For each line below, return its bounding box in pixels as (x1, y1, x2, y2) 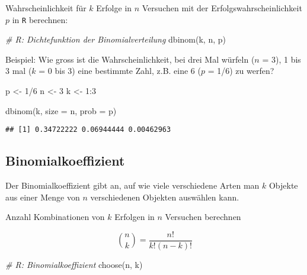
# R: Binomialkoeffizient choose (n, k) (5, 258, 143, 270)
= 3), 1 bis (262, 53, 301, 65)
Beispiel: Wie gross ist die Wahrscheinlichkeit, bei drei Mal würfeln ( (5, 53, 255, 65)
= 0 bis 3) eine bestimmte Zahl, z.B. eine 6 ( (39, 64, 201, 77)
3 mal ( (5, 64, 32, 77)
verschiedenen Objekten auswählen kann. (90, 190, 239, 203)
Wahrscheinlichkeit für (5, 2, 87, 14)
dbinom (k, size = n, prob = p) (5, 104, 117, 117)
